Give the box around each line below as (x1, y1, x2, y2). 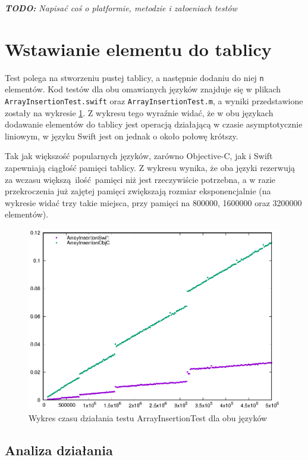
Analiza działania (5, 440, 113, 459)
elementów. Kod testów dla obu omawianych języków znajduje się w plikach (5, 83, 281, 95)
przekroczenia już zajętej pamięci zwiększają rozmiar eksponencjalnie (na (5, 185, 271, 197)
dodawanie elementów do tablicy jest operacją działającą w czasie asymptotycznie (5, 118, 303, 130)
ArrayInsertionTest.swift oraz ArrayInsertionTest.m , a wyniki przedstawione (5, 94, 303, 107)
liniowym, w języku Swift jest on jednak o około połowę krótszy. (5, 129, 238, 142)
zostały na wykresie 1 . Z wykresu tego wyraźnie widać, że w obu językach (5, 106, 274, 119)
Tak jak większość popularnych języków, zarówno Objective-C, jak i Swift (5, 150, 273, 162)
